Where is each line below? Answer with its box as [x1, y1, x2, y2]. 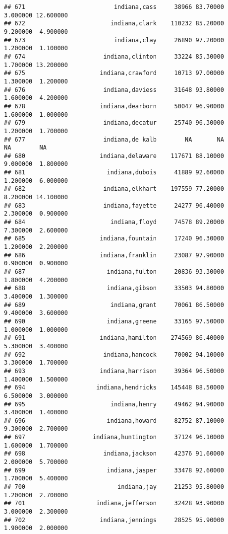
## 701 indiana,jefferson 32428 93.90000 [4, 500, 224, 507]
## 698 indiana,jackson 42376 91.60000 [4, 450, 224, 458]
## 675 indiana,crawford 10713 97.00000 [4, 70, 224, 77]
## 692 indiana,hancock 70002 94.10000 [4, 351, 224, 358]
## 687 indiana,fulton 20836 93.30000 [4, 268, 224, 275]
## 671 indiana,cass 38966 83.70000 [4, 3, 224, 10]
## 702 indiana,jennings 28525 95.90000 [4, 516, 224, 524]
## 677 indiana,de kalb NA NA [4, 136, 224, 143]
